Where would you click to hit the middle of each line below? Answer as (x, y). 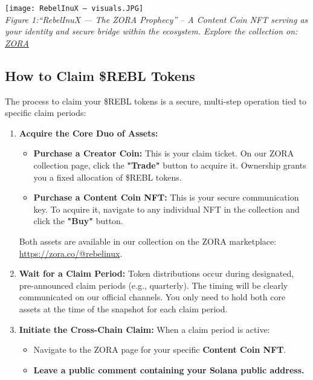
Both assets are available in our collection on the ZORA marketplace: (148, 241)
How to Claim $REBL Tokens (100, 75)
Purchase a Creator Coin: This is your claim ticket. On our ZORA (164, 153)
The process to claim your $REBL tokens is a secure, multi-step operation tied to (156, 101)
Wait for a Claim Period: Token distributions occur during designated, (156, 273)
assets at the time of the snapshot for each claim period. (123, 308)
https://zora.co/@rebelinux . (71, 253)
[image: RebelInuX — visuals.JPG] (74, 8)
